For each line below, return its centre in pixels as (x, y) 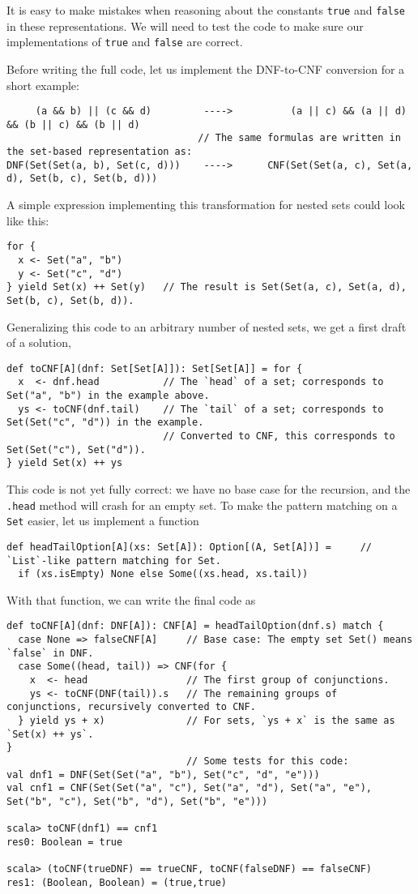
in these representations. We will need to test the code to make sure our (185, 26)
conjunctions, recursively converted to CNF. (131, 707)
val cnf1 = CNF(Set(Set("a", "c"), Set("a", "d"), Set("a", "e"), (190, 788)
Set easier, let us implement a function (103, 521)
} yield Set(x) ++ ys (65, 463)
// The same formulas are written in (299, 138)
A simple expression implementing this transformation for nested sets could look (206, 205)
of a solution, (39, 342)
